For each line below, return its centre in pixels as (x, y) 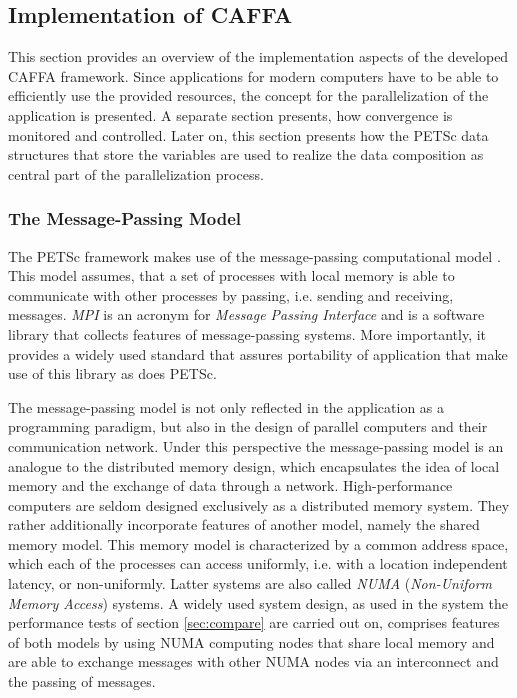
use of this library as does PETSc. (112, 373)
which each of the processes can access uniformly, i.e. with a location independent (258, 563)
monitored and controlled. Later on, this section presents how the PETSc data (248, 134)
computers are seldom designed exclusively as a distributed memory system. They (259, 504)
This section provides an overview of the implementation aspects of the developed (258, 56)
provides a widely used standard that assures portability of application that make (258, 353)
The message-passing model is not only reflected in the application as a (226, 406)
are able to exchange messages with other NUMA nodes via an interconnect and (253, 661)
